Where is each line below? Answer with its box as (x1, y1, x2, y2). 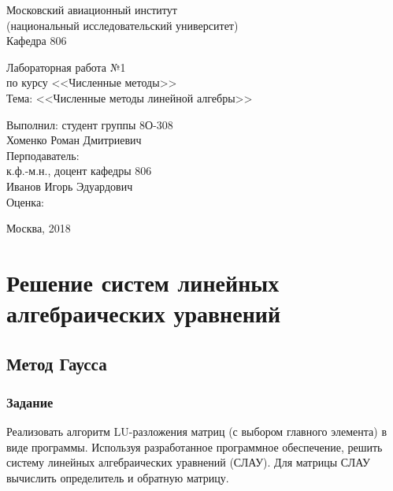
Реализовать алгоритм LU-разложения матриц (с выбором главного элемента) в (6, 423, 387, 440)
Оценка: (6, 193, 45, 210)
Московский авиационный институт (6, 2, 177, 17)
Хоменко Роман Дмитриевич (6, 132, 142, 148)
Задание (6, 392, 54, 411)
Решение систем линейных (6, 266, 280, 298)
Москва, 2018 (6, 220, 71, 236)
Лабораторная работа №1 (6, 58, 126, 75)
